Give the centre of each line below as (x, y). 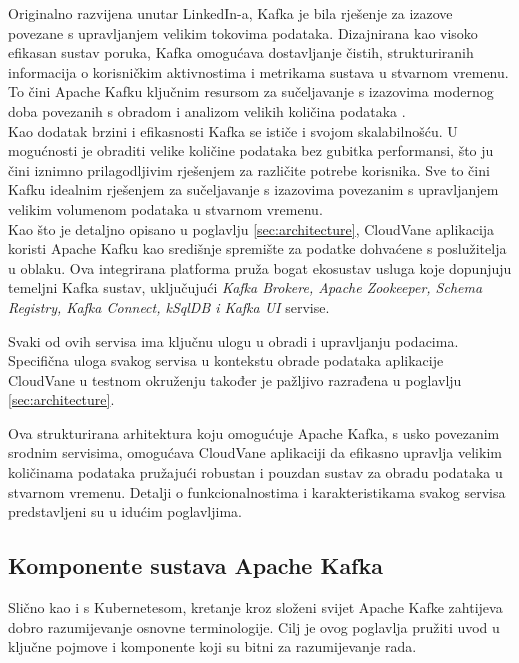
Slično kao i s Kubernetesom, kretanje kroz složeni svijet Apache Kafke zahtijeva (255, 607)
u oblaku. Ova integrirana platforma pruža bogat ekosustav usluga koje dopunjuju (260, 267)
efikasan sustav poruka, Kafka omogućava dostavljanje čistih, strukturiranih (241, 52)
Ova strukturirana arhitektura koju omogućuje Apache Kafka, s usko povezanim (254, 432)
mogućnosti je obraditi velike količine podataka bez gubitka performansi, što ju (251, 150)
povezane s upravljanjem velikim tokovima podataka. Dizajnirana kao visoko (243, 32)
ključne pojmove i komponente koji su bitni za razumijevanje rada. (212, 646)
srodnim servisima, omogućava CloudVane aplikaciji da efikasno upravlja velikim (255, 452)
